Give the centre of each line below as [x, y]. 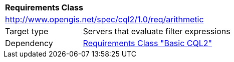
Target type [27, 31]
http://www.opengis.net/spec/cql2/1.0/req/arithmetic [104, 19]
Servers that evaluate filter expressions [157, 31]
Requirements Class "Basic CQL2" [148, 43]
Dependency [29, 43]
